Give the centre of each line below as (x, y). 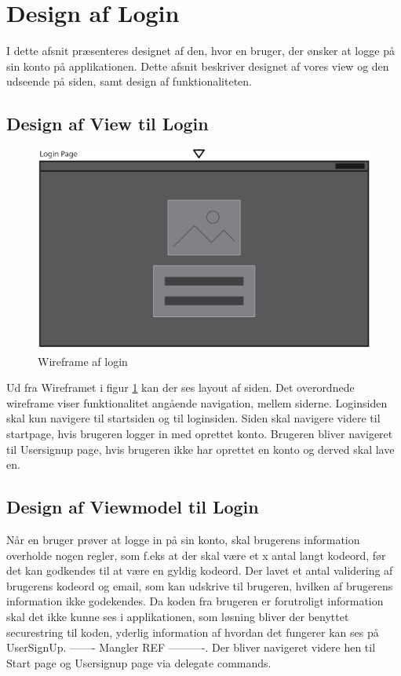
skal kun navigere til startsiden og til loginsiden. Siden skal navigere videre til (193, 418)
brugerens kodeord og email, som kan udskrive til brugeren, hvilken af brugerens (200, 585)
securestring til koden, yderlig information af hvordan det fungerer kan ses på (193, 632)
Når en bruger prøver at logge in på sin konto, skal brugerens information (183, 539)
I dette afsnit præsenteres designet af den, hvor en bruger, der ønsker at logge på (200, 51)
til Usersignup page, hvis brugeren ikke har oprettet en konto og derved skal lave (200, 449)
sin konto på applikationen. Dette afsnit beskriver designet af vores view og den (198, 66)
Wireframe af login (83, 361)
